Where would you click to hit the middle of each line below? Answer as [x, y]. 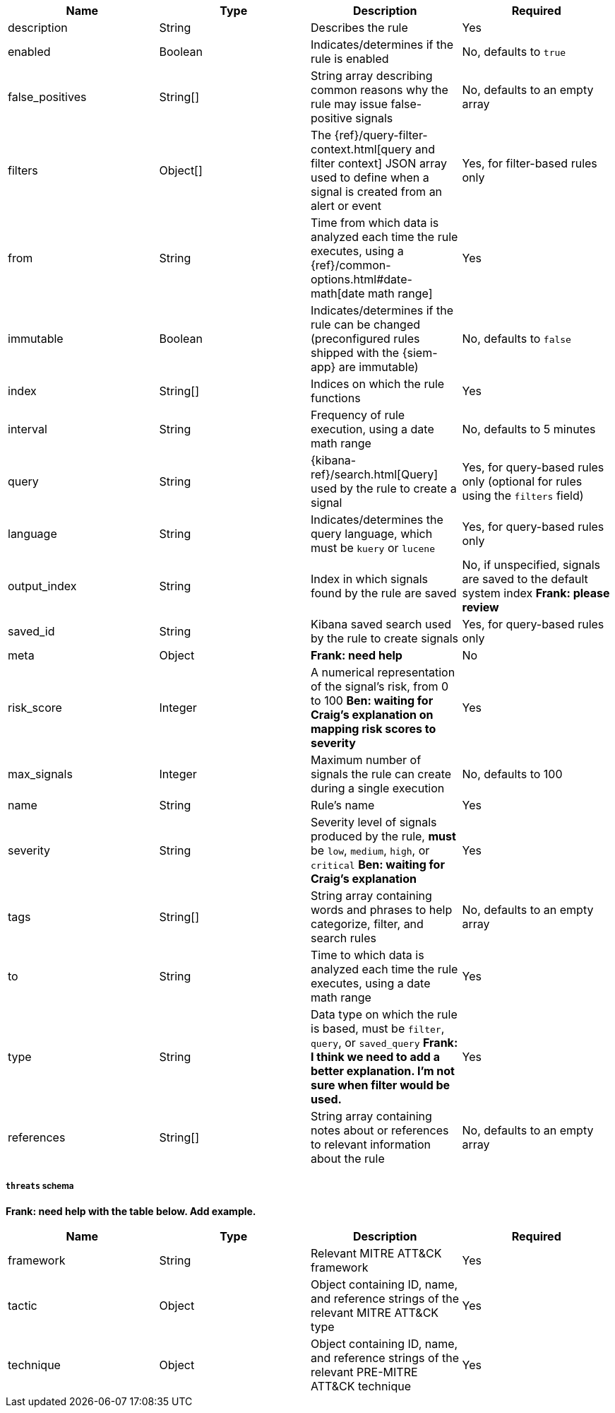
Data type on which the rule [384, 1014]
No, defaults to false [517, 339]
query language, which [372, 534]
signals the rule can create [381, 774]
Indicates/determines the [377, 520]
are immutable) [378, 367]
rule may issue [349, 104]
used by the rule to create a [384, 488]
